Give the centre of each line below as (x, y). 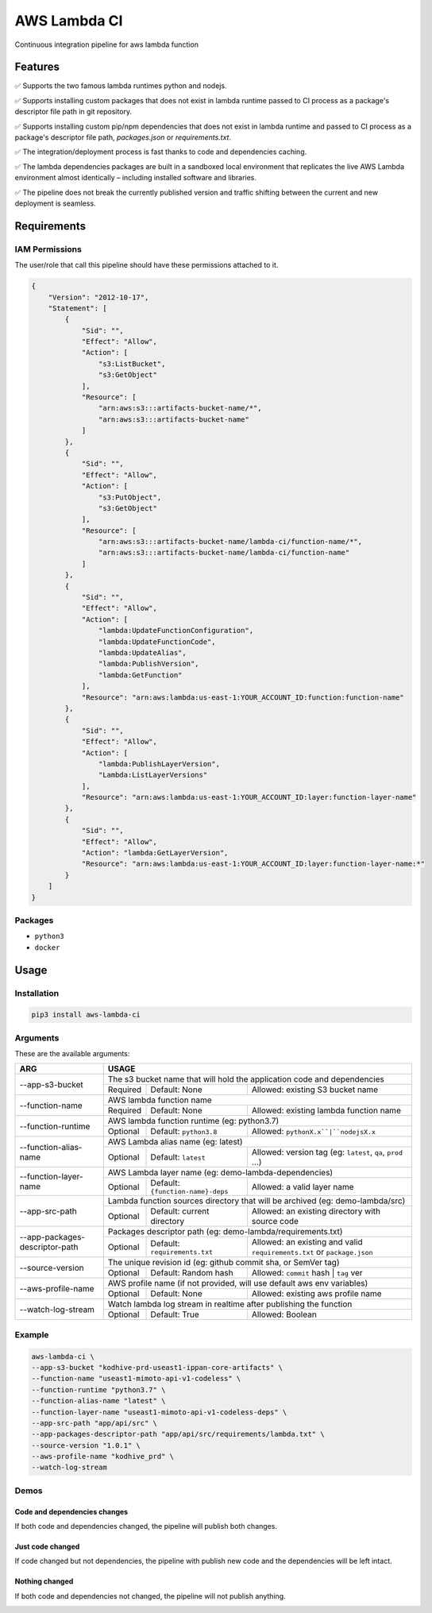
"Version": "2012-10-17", (98, 297)
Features (37, 67)
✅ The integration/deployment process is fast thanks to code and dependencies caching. (161, 152)
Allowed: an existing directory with (316, 1211)
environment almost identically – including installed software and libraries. (136, 178)
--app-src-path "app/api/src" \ (94, 1423)
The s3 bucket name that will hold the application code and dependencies (246, 1079)
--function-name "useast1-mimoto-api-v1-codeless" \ (136, 1379)
